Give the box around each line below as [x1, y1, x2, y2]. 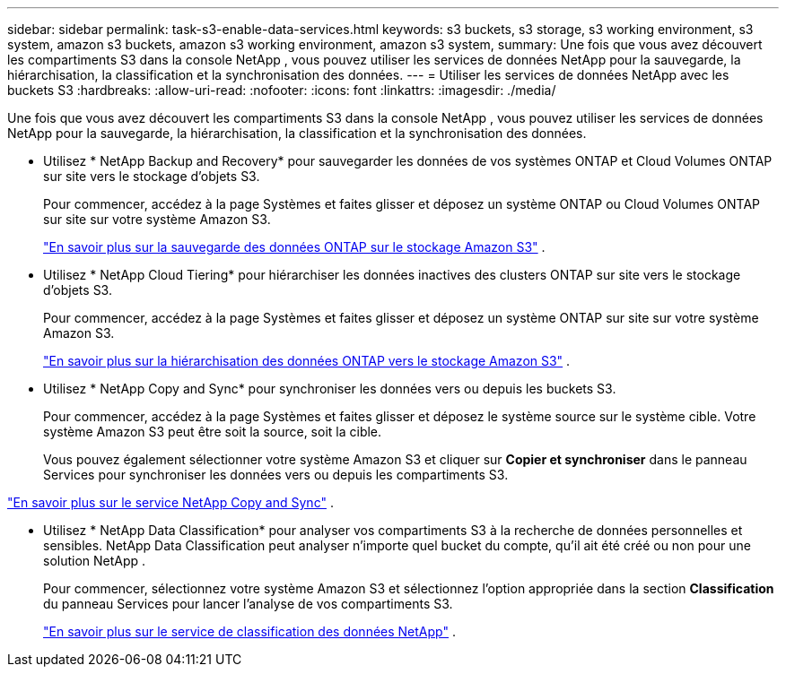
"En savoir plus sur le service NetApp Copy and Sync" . [7, 495, 334, 510]
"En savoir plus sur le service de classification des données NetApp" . [43, 624, 456, 639]
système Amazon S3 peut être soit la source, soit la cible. [43, 424, 382, 439]
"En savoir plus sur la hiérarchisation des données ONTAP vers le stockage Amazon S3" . [43, 353, 571, 368]
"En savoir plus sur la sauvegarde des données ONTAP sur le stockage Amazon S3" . [43, 239, 546, 255]
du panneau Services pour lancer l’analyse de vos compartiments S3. [43, 596, 453, 611]
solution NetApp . [43, 553, 146, 568]
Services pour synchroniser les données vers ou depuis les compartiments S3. [43, 467, 509, 482]
